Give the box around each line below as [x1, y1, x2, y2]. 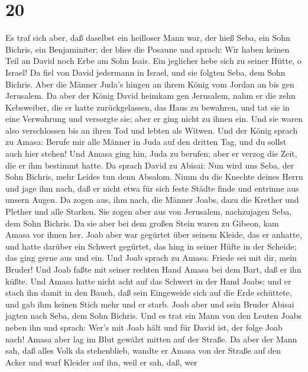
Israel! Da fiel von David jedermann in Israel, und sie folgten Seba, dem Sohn [5, 66, 286, 78]
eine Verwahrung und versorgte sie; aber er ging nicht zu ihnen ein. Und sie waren [5, 112, 303, 125]
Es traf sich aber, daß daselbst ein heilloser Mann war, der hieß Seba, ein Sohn [5, 31, 290, 44]
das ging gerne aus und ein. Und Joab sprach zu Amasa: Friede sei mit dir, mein [5, 251, 297, 264]
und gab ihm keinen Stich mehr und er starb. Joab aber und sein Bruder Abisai [5, 297, 294, 310]
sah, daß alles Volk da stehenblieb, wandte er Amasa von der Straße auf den [5, 344, 281, 357]
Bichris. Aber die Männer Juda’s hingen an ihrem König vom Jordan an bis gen [5, 77, 294, 90]
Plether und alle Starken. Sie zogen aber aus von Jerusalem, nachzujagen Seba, [5, 205, 292, 218]
